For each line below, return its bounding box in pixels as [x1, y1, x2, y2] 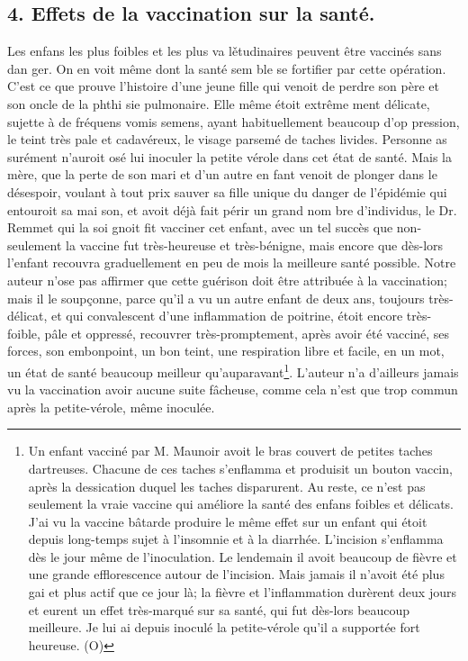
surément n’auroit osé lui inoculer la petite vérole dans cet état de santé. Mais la [7, 147, 453, 166]
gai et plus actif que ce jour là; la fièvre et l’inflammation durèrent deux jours [28, 583, 456, 602]
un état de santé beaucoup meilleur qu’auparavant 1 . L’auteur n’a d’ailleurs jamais [7, 359, 459, 381]
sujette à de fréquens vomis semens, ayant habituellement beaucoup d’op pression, [7, 112, 460, 131]
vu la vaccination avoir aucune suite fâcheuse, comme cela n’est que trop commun [7, 380, 458, 399]
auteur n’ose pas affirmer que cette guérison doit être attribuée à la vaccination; [7, 270, 447, 289]
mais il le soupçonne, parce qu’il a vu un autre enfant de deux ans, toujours [7, 288, 425, 307]
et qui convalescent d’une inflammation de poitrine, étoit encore [50, 306, 403, 325]
